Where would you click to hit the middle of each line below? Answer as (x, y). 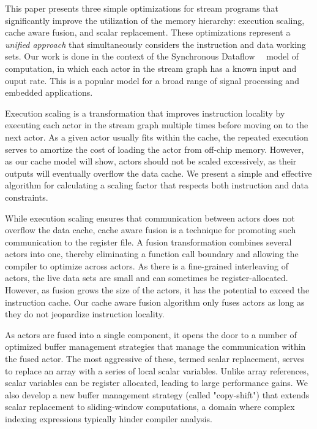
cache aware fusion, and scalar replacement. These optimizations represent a (148, 32)
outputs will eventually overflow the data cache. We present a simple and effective (158, 173)
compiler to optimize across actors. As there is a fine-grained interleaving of (147, 265)
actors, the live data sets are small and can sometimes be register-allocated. (147, 278)
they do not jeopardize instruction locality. (85, 314)
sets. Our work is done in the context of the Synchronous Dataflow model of (152, 56)
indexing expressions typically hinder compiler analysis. (109, 419)
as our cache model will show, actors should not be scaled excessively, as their (151, 161)
